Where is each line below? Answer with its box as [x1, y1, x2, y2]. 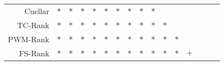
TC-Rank [17, 19, 50, 31]
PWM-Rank [8, 33, 50, 45]
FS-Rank [19, 48, 50, 59]
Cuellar [24, 5, 50, 16]
